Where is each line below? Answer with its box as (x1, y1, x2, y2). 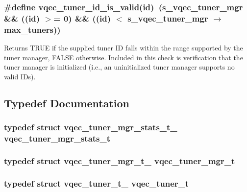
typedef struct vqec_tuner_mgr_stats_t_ (4, 121, 177, 133)
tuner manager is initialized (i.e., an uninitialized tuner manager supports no (4, 62, 235, 72)
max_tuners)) (4, 23, 61, 35)
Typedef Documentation (4, 95, 129, 110)
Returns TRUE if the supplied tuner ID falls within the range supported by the (4, 43, 243, 53)
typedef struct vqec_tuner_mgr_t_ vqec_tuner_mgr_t (4, 154, 235, 167)
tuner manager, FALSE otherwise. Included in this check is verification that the (4, 52, 243, 62)
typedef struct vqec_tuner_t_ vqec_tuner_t (4, 177, 189, 189)
